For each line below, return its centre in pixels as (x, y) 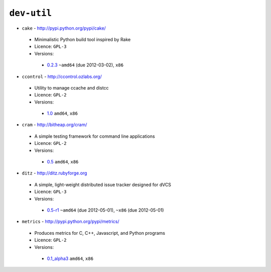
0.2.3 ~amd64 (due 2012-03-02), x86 (85, 65)
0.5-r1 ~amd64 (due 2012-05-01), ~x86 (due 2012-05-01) (105, 210)
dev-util (31, 13)
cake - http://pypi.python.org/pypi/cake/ (64, 28)
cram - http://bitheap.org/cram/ (54, 125)
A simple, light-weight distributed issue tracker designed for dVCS (103, 185)
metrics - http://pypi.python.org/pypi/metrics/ (71, 222)
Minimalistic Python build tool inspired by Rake (83, 39)
